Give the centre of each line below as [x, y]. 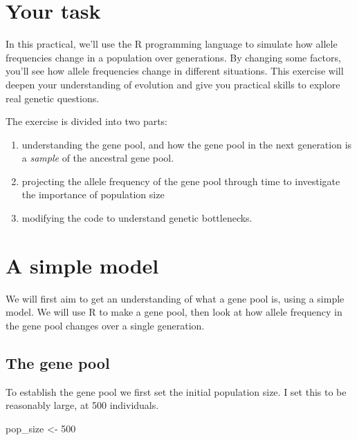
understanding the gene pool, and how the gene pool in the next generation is [187, 144]
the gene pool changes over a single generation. [105, 325]
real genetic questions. [53, 98]
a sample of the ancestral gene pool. [98, 158]
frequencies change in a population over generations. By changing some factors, [173, 57]
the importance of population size [93, 194]
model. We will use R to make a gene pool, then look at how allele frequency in [174, 312]
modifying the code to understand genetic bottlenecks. [137, 218]
